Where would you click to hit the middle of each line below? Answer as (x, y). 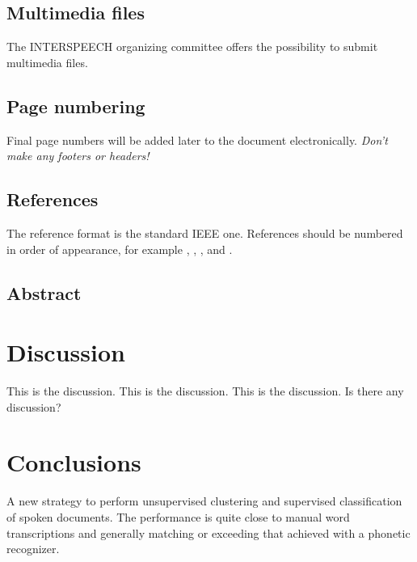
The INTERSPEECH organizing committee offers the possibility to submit (192, 46)
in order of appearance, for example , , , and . (120, 249)
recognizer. (33, 549)
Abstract (44, 292)
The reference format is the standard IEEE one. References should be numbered (205, 232)
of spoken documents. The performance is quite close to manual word (178, 516)
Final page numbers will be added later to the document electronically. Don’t (197, 139)
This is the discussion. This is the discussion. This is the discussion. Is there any (205, 391)
